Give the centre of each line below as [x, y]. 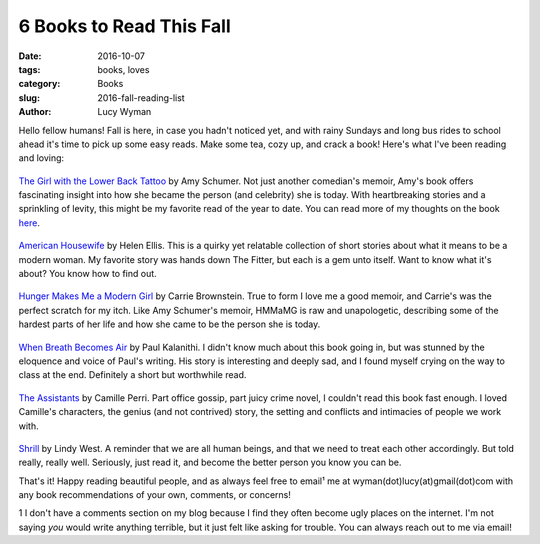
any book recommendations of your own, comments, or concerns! [155, 495]
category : [39, 84]
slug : [29, 97]
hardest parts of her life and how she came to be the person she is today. [169, 324]
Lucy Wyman [124, 112]
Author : [35, 112]
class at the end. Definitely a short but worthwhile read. [132, 375]
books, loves [123, 69]
